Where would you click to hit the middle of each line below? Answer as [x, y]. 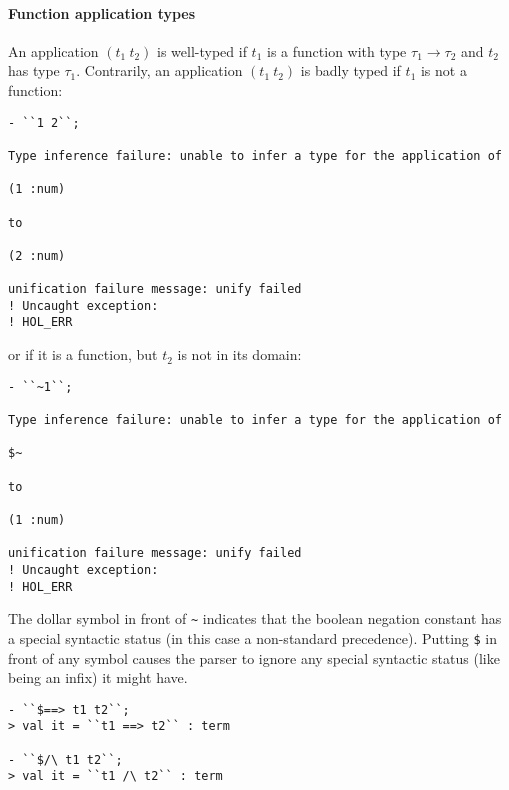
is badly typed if [350, 70]
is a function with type [337, 50]
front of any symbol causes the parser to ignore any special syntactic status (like [254, 657]
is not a [443, 70]
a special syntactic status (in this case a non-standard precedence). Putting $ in [253, 637]
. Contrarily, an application [159, 70]
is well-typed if [202, 50]
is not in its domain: [239, 354]
